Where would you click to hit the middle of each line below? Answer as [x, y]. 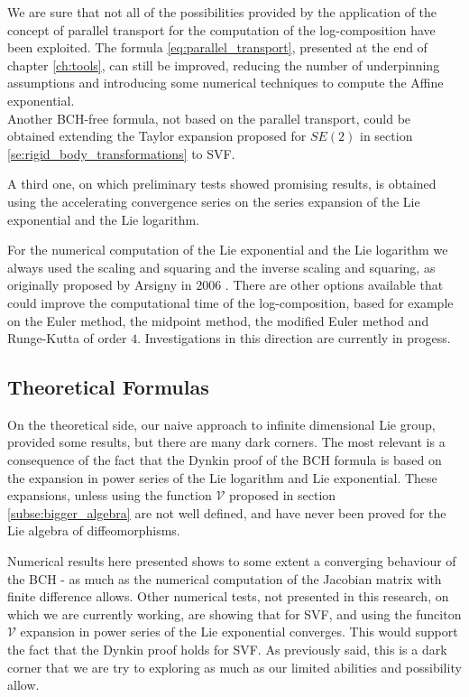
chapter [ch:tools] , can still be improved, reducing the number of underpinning [224, 65]
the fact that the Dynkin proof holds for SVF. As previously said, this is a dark [227, 650]
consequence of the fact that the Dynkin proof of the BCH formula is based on [225, 460]
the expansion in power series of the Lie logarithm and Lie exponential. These [222, 477]
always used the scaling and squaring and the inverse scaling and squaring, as [221, 267]
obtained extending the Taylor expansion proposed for [157, 136]
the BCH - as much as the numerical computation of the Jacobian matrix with [225, 578]
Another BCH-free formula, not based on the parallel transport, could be [209, 118]
